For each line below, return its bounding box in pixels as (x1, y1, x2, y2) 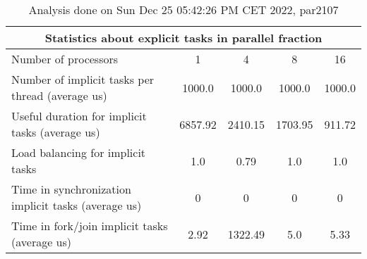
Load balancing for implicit (11, 144, 146, 160)
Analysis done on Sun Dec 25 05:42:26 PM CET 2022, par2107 (28, 1, 339, 18)
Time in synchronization (11, 181, 131, 197)
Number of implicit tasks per (11, 71, 155, 87)
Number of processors (11, 51, 119, 67)
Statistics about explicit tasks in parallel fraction (44, 30, 323, 46)
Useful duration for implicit (11, 108, 147, 124)
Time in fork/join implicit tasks (11, 217, 168, 234)
